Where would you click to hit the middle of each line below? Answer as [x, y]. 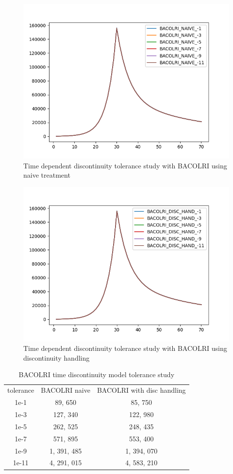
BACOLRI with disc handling [141, 390]
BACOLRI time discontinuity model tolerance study [97, 374]
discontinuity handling [57, 357]
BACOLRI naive [66, 390]
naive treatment [47, 175]
